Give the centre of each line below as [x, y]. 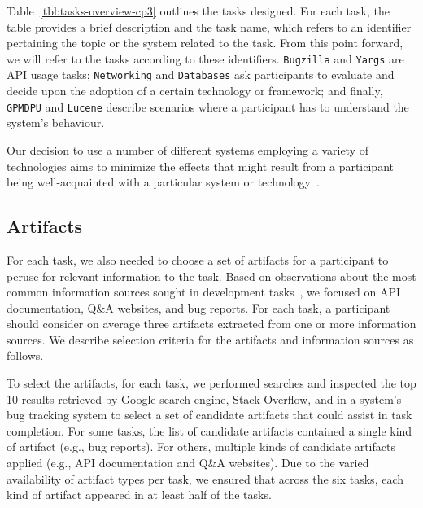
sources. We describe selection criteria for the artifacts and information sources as [210, 339]
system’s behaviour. [56, 123]
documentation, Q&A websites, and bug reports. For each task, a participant [198, 307]
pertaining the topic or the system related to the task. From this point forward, [205, 43]
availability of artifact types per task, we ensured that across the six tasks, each [205, 478]
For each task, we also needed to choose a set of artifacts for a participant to [198, 259]
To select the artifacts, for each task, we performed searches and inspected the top [211, 383]
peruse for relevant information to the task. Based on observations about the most [211, 276]
